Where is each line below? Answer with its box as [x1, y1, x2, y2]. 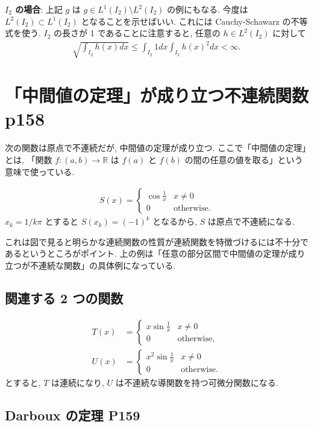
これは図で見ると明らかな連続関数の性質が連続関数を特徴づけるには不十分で [5, 235, 309, 248]
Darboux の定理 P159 [5, 405, 140, 424]
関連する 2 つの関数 [5, 288, 124, 307]
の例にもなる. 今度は [167, 3, 248, 15]
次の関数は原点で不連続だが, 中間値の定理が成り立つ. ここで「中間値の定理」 [5, 141, 307, 154]
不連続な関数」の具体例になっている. [30, 258, 176, 271]
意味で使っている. [5, 165, 75, 178]
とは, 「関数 [5, 153, 52, 165]
